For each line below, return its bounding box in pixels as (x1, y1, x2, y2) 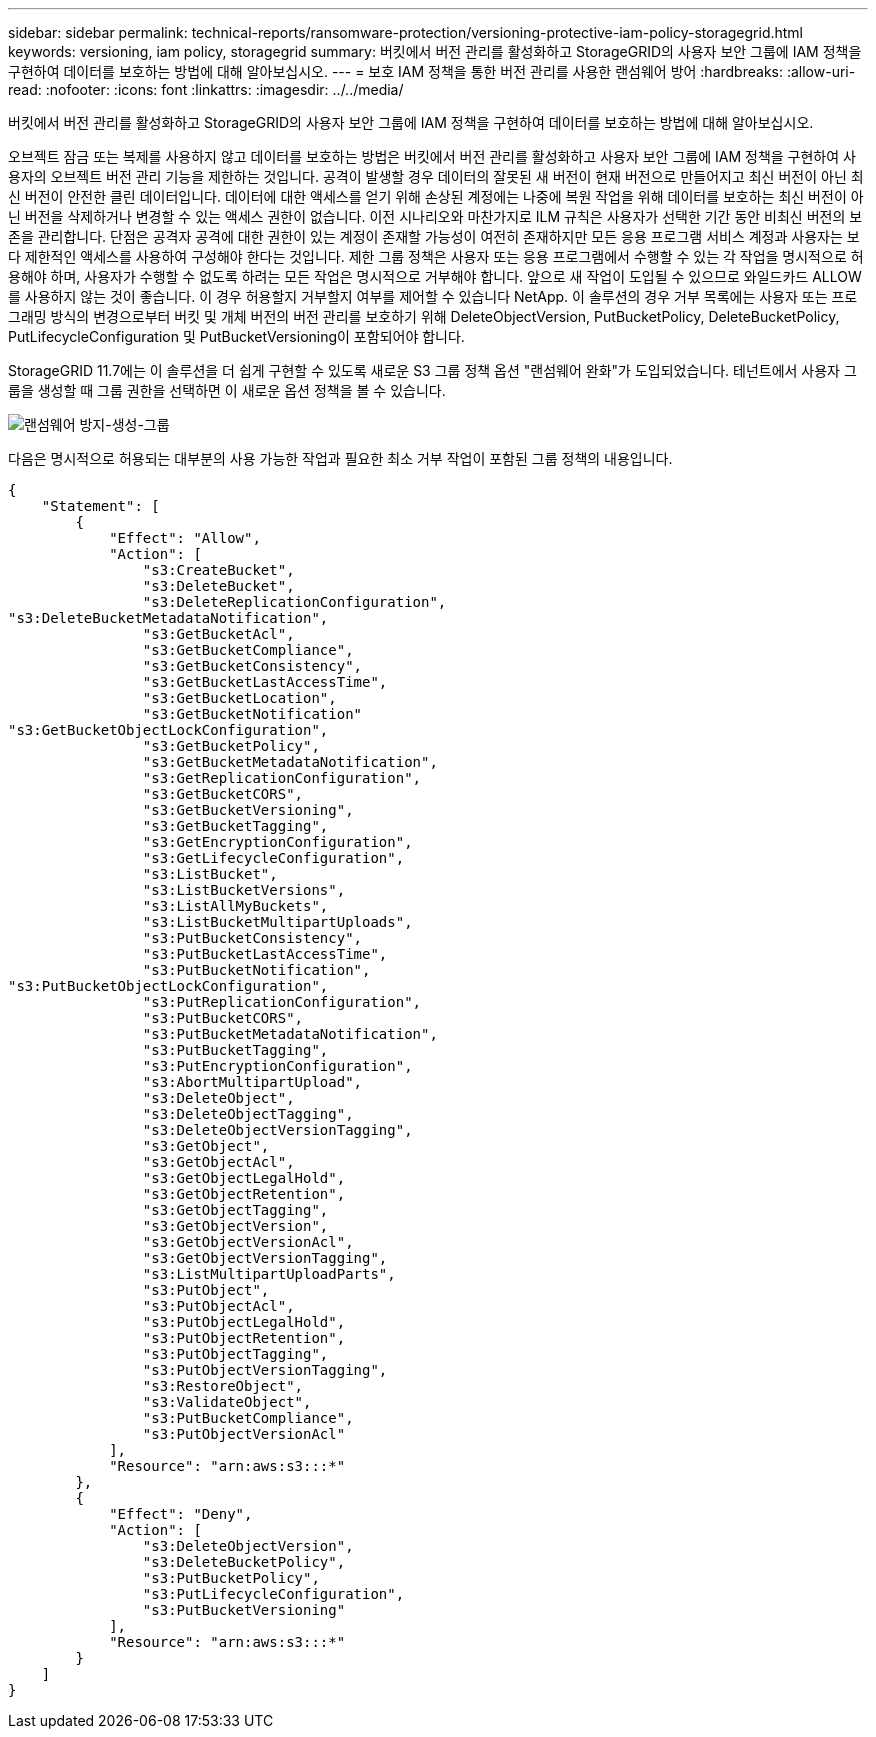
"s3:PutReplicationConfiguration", (142, 994, 422, 1010)
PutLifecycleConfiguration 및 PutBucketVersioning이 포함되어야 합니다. (8, 328, 465, 345)
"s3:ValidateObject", (142, 1394, 312, 1410)
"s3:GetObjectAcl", (142, 1154, 295, 1170)
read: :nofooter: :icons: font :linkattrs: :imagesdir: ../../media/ (8, 81, 404, 98)
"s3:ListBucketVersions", (142, 882, 346, 898)
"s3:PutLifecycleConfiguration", (142, 1586, 405, 1602)
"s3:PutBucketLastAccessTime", (142, 946, 388, 962)
